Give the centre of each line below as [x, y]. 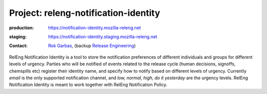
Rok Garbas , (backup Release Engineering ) [92, 46]
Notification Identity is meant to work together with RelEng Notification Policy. [88, 85]
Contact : [19, 46]
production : [22, 28]
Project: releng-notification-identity [85, 13]
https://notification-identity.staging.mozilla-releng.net [103, 37]
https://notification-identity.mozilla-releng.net [94, 28]
